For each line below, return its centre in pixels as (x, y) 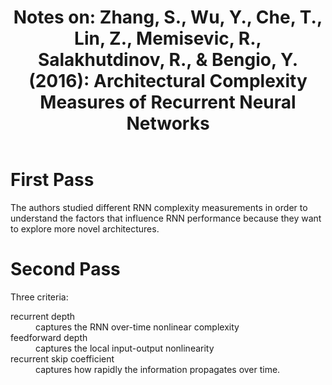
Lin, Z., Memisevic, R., (168, 38)
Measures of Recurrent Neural (168, 102)
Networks (168, 123)
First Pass (52, 180)
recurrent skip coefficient (62, 358)
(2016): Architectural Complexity (168, 81)
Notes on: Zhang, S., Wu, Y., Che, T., (168, 17)
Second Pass (65, 269)
